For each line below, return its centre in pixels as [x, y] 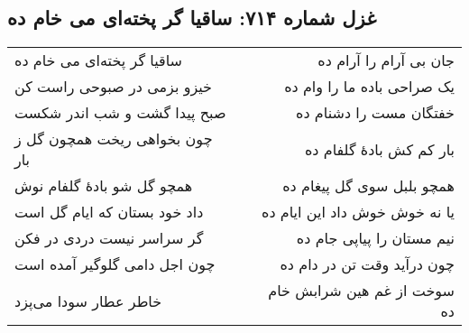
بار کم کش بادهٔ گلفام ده [379, 149]
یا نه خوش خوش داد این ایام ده [358, 212]
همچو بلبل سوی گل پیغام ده [368, 186]
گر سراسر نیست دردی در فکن [109, 238]
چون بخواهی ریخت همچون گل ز [114, 139]
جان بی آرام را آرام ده [386, 60]
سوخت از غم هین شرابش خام [361, 291]
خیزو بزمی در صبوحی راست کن [113, 87]
